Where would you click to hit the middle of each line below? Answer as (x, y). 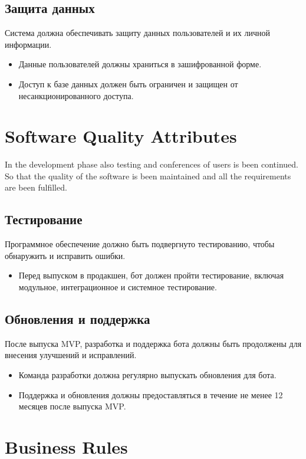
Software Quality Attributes (121, 136)
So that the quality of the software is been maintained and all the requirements (148, 176)
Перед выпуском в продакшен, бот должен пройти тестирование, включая (151, 275)
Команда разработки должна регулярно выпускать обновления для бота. (147, 375)
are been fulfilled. (36, 187)
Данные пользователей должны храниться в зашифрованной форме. (140, 64)
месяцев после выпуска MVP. (72, 406)
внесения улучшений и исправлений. (71, 355)
